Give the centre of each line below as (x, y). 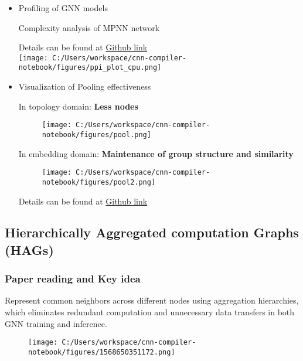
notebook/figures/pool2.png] (99, 182)
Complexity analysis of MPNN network (89, 27)
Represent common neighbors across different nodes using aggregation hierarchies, (152, 300)
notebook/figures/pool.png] (96, 134)
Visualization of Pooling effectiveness (85, 86)
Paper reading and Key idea (73, 279)
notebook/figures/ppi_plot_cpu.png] (90, 68)
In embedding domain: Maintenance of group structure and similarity (156, 153)
